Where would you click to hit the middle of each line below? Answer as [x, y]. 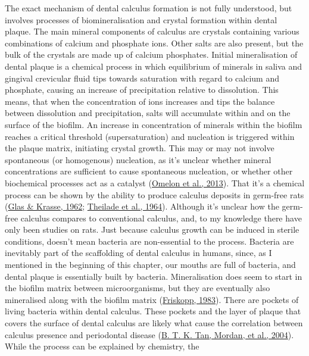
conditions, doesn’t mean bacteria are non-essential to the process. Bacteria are [149, 241]
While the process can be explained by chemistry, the [102, 346]
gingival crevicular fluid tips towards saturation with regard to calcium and [142, 78]
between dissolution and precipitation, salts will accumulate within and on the [148, 113]
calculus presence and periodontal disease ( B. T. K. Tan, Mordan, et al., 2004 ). [149, 334]
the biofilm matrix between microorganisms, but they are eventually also [138, 288]
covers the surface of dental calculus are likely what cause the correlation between [154, 323]
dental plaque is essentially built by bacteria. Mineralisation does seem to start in [154, 276]
